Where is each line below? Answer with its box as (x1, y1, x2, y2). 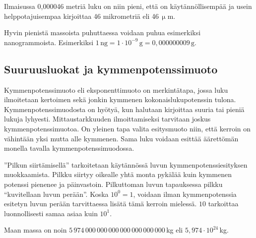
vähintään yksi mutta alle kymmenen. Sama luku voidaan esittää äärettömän (4, 133, 239, 143)
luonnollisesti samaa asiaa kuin (4, 208, 98, 218)
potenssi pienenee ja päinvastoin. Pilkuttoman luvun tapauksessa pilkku (4, 178, 223, 189)
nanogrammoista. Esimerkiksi (4, 37, 94, 47)
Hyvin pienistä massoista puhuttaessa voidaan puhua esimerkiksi (4, 27, 201, 38)
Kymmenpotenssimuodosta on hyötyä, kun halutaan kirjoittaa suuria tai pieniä (4, 104, 245, 114)
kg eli (166, 225, 183, 235)
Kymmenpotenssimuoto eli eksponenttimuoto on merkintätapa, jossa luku (4, 84, 228, 95)
